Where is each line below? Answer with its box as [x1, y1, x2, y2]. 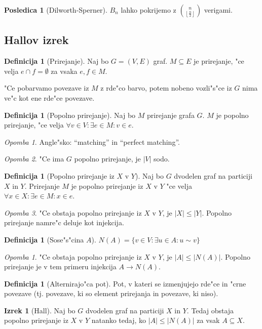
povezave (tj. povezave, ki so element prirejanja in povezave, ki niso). [4, 288, 218, 299]
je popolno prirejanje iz [71, 180, 143, 191]
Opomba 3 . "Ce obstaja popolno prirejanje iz [4, 207, 142, 218]
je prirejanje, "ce [193, 56, 244, 66]
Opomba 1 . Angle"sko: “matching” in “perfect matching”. [4, 136, 180, 147]
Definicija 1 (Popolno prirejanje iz [4, 170, 115, 181]
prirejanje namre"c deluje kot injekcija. [4, 217, 124, 228]
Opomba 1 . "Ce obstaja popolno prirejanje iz [4, 251, 142, 262]
